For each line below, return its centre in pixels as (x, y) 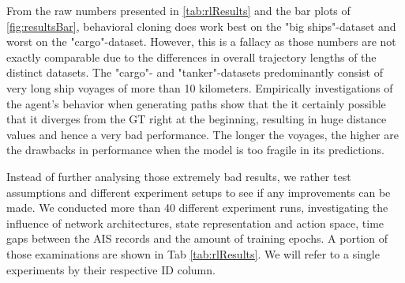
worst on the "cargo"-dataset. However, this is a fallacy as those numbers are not (201, 42)
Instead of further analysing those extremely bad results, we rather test (179, 176)
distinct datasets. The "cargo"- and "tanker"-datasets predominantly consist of (195, 72)
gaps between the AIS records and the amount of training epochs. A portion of (197, 238)
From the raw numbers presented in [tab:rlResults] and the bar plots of (178, 10)
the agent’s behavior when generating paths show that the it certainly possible (196, 103)
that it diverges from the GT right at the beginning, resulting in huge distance (197, 119)
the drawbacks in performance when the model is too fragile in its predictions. (195, 150)
